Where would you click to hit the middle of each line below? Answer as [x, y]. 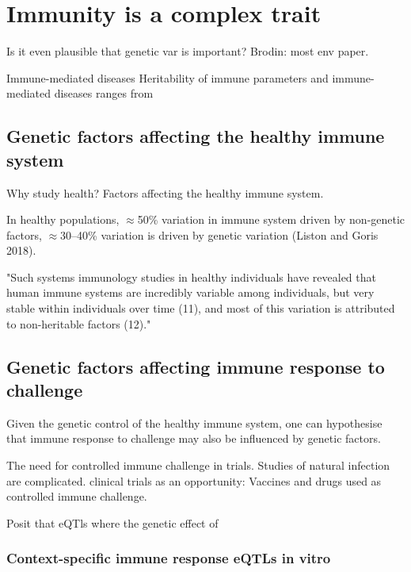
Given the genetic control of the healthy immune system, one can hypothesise [194, 422]
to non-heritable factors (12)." [79, 323]
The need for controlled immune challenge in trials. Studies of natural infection [198, 465]
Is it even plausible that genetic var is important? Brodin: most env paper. [188, 51]
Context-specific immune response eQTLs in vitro [169, 558]
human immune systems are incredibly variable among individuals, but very [190, 292]
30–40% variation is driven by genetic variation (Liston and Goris [219, 234]
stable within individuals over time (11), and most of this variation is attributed [201, 308]
